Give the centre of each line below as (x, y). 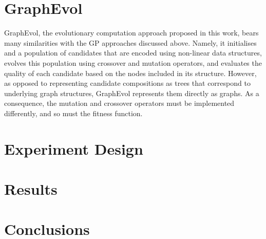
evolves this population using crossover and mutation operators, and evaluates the (133, 62)
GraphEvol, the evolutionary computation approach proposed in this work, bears (131, 33)
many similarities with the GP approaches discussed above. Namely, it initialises (130, 42)
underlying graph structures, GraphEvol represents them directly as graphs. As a (132, 93)
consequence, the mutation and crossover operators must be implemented (119, 103)
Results (31, 189)
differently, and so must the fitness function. (73, 113)
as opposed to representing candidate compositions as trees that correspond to (127, 83)
